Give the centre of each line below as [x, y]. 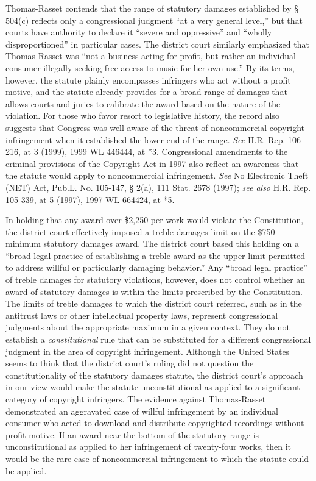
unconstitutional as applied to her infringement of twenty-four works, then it [149, 447]
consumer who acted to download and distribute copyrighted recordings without [155, 423]
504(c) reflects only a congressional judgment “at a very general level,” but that [154, 20]
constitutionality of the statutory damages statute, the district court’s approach [154, 375]
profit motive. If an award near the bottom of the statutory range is [132, 434]
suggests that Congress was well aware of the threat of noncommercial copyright [155, 127]
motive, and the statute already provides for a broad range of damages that [146, 92]
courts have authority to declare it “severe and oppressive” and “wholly [139, 32]
